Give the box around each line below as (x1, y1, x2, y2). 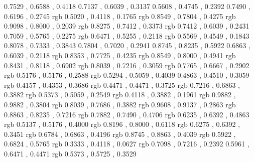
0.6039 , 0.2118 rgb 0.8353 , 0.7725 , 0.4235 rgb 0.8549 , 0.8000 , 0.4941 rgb (4, 50, 236, 60)
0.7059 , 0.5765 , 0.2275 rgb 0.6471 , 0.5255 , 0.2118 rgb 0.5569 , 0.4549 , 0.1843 (4, 30, 249, 41)
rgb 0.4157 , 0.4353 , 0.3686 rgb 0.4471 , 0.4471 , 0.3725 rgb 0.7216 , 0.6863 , (4, 79, 240, 90)
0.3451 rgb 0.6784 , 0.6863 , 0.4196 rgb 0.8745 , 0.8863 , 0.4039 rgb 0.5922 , (4, 128, 236, 139)
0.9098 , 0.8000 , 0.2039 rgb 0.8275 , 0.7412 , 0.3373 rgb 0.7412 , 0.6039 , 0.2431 (4, 21, 249, 31)
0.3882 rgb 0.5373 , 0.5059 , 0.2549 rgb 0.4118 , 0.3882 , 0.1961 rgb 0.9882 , (4, 89, 236, 100)
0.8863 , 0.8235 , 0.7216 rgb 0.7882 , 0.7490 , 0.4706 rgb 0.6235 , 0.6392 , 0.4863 (4, 109, 249, 119)
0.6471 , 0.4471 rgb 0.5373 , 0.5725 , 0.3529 (4, 148, 137, 158)
